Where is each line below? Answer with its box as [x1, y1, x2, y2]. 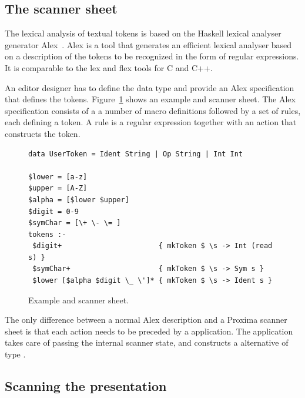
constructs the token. [5, 127, 81, 139]
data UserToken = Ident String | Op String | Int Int [28, 149, 243, 158]
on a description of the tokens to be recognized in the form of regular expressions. [5, 50, 299, 62]
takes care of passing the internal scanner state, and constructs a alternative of [5, 336, 289, 349]
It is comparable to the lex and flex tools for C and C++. [5, 61, 213, 73]
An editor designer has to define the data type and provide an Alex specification [5, 81, 294, 93]
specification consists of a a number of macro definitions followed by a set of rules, [5, 104, 301, 116]
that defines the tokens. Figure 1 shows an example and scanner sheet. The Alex [5, 93, 296, 105]
